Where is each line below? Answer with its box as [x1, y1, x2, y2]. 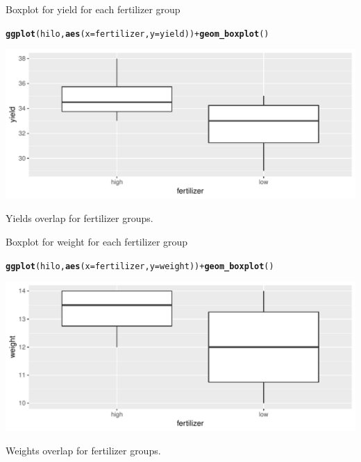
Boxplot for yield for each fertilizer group [6, 2, 180, 16]
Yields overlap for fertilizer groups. [6, 211, 153, 225]
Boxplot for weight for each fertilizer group [6, 234, 188, 249]
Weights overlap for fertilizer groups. [6, 443, 161, 458]
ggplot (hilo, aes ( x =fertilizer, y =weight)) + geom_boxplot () [6, 261, 274, 271]
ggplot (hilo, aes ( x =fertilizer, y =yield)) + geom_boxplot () [6, 28, 269, 39]
